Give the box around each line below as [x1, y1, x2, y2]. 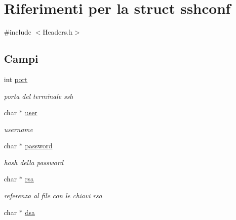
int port [4, 74, 28, 84]
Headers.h [42, 27, 73, 37]
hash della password [4, 157, 64, 167]
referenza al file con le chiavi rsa [4, 190, 102, 201]
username [4, 124, 33, 134]
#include [4, 27, 32, 37]
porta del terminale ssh [4, 90, 73, 101]
